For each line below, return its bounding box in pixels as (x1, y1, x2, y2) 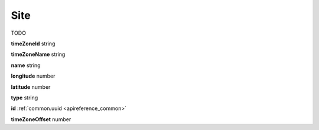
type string (11, 94, 38, 101)
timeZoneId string (11, 40, 56, 47)
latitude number (11, 83, 51, 91)
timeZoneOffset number (11, 115, 71, 123)
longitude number (11, 72, 56, 79)
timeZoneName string (11, 51, 66, 58)
